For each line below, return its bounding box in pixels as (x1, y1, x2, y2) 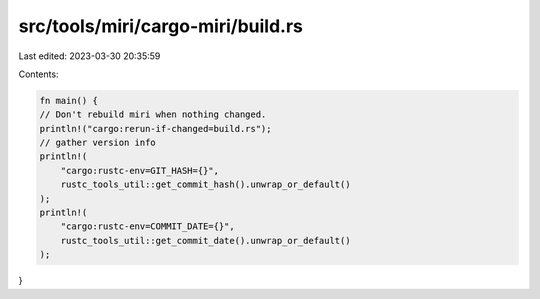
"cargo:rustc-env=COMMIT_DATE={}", (60, 221, 235, 232)
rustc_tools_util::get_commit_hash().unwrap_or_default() (60, 179, 351, 190)
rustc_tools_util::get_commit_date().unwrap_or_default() (60, 235, 351, 246)
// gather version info (39, 137, 157, 149)
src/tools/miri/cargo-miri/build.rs (18, 15, 304, 37)
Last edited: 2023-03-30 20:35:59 (18, 50, 161, 62)
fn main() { (39, 95, 99, 106)
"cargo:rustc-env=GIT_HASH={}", (60, 165, 220, 176)
